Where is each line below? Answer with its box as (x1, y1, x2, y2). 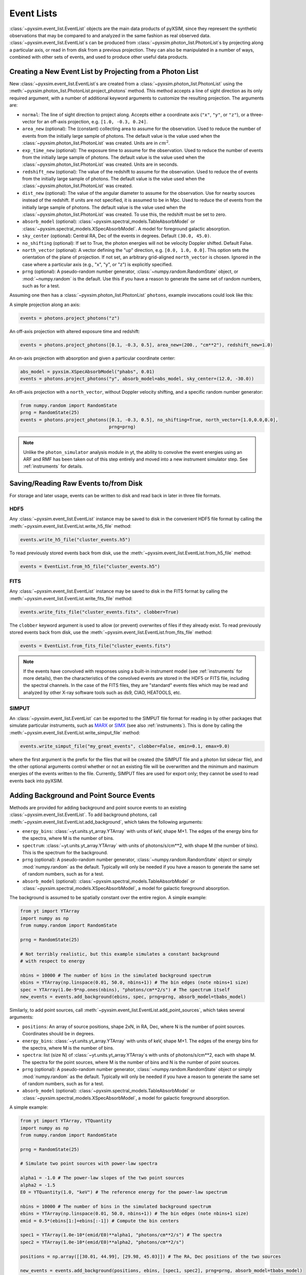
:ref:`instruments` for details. (23, 463, 83, 469)
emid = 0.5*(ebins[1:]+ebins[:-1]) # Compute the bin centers (20, 1218, 179, 1223)
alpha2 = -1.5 (20, 1182, 56, 1188)
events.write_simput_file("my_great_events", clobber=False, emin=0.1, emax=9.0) (20, 743, 231, 749)
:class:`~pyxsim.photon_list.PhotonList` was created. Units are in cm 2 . (22, 139, 170, 146)
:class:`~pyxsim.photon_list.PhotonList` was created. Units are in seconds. (22, 161, 178, 168)
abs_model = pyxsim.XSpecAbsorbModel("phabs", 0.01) (20, 369, 155, 374)
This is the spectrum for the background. (22, 850, 108, 856)
